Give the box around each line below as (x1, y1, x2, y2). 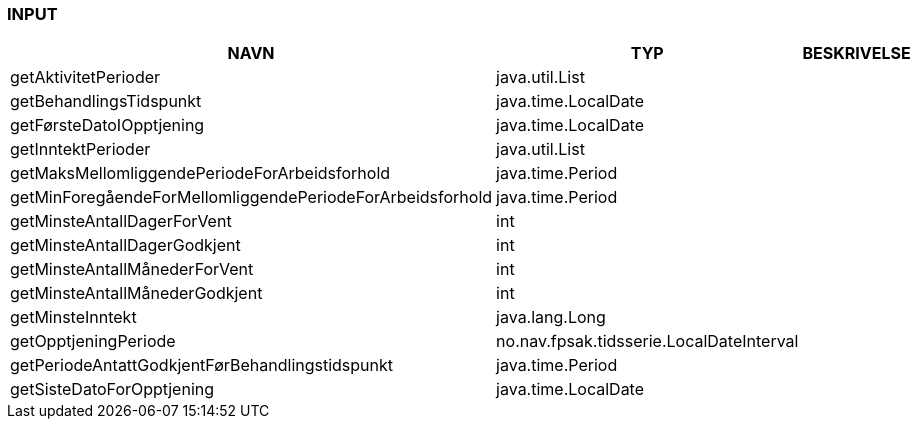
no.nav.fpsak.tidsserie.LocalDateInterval (496, 331, 799, 352)
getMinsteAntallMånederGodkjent (10, 283, 263, 304)
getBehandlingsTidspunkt (10, 91, 202, 112)
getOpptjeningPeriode (10, 331, 176, 352)
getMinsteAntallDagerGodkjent (10, 235, 241, 256)
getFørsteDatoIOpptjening (10, 115, 205, 136)
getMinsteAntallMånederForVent (10, 259, 254, 280)
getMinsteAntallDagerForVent (10, 211, 232, 232)
